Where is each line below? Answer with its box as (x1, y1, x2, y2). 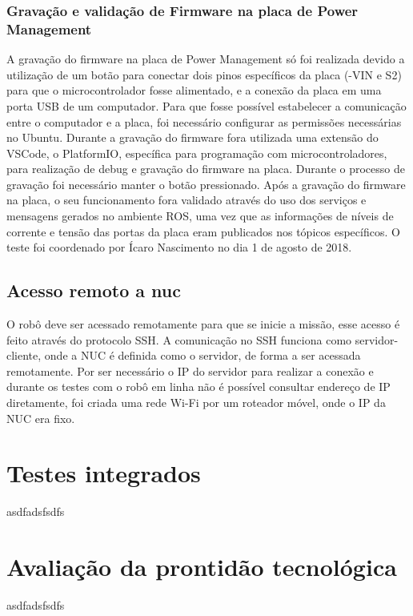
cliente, (6, 347, 42, 364)
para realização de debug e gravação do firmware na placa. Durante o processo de (6, 160, 405, 177)
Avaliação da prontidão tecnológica (6, 550, 397, 583)
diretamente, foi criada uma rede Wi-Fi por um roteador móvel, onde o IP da (6, 394, 386, 411)
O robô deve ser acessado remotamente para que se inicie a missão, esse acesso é (6, 316, 400, 332)
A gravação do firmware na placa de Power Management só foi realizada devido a (6, 50, 405, 67)
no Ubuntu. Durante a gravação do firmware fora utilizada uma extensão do (6, 129, 379, 146)
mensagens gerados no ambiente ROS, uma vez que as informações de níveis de (6, 207, 394, 224)
